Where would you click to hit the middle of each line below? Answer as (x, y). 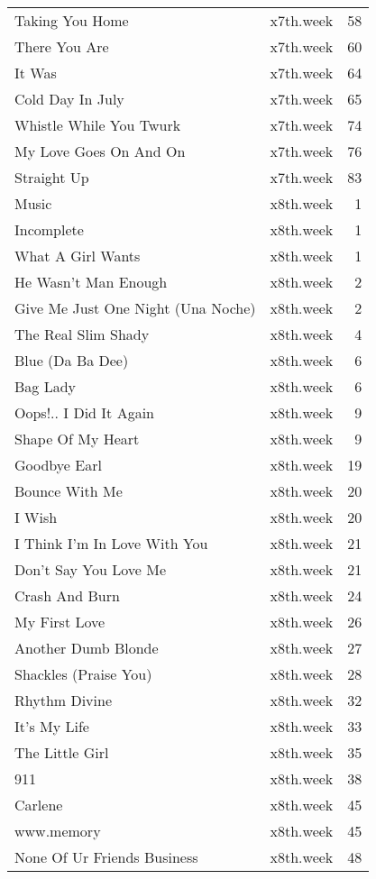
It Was (36, 73)
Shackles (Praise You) (83, 674)
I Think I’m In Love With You (111, 543)
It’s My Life (52, 726)
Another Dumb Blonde (87, 648)
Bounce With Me (69, 491)
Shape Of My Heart (77, 439)
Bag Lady (46, 386)
